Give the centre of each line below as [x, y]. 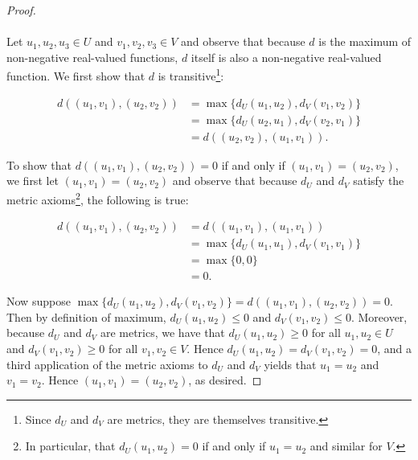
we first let [33, 181]
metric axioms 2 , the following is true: [98, 198]
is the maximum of [365, 41]
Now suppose [39, 301]
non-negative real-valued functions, [92, 57]
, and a [394, 349]
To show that [39, 164]
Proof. [21, 10]
